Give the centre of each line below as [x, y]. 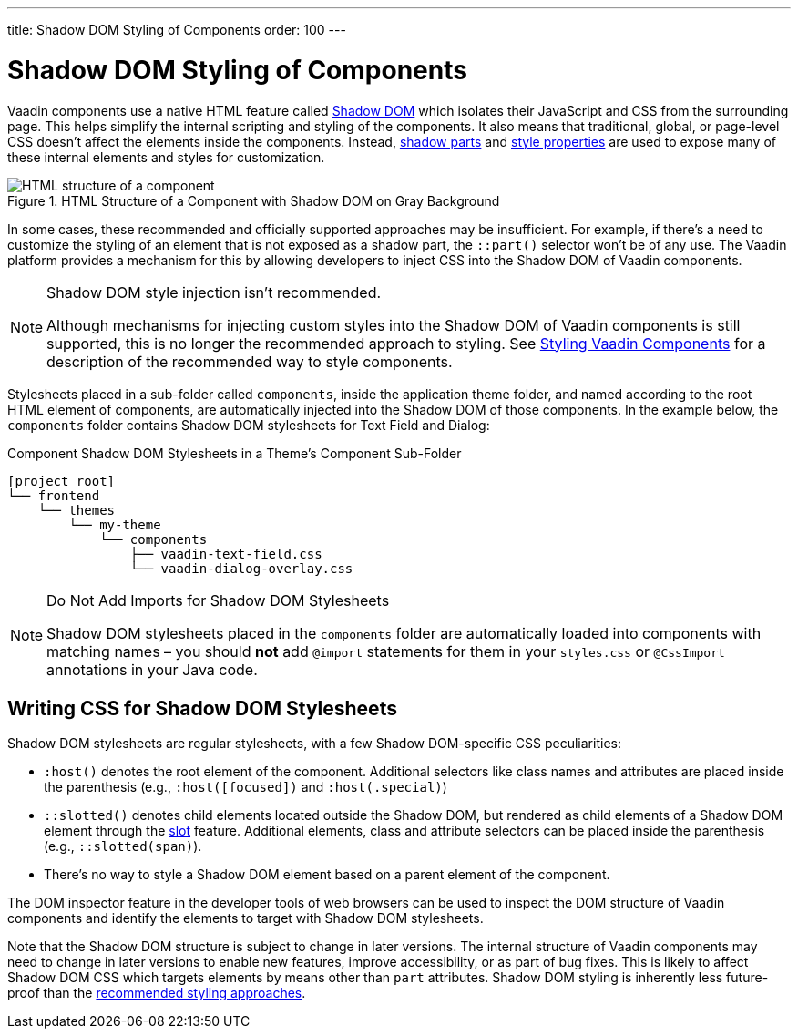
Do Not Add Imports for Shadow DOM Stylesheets [218, 600]
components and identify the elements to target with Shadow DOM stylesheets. [246, 918]
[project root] [61, 481]
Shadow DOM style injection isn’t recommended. [214, 292]
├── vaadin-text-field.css [226, 554]
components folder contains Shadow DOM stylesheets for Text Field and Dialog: [249, 425]
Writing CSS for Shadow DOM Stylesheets [202, 708]
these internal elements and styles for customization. [166, 157]
